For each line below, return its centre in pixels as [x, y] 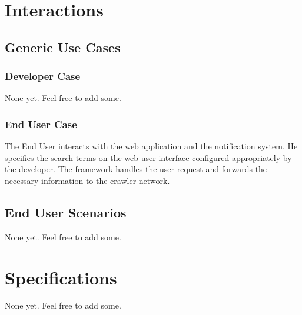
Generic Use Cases [63, 47]
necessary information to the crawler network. [87, 180]
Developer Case [43, 76]
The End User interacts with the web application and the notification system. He [151, 146]
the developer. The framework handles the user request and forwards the [136, 169]
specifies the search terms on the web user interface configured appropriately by [148, 157]
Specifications [61, 277]
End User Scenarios [66, 212]
